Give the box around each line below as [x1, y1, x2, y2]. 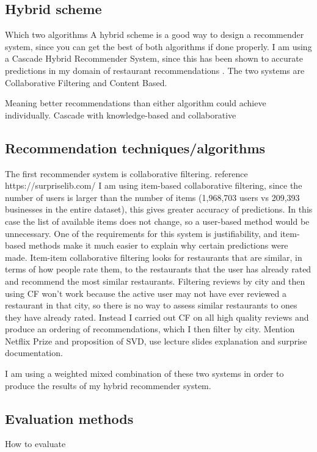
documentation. [5, 346, 63, 359]
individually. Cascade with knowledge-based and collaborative [5, 108, 236, 121]
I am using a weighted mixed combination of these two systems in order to [5, 367, 284, 380]
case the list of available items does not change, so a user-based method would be [5, 214, 310, 227]
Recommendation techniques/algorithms [5, 138, 266, 157]
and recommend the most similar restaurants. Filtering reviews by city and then [5, 274, 305, 287]
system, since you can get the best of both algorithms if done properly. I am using [5, 40, 312, 53]
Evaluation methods [5, 409, 134, 428]
